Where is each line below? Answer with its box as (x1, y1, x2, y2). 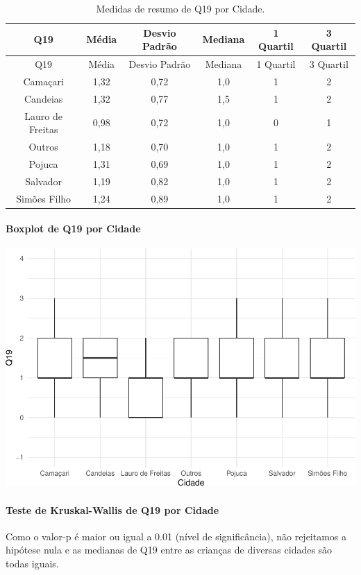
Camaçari (23, 74, 64, 88)
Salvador (25, 173, 62, 188)
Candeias (24, 91, 63, 105)
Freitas (28, 122, 58, 137)
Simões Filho (16, 191, 72, 205)
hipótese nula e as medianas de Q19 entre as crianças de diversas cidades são (6, 542, 333, 557)
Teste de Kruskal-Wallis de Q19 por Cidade (6, 502, 219, 517)
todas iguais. (6, 556, 59, 571)
